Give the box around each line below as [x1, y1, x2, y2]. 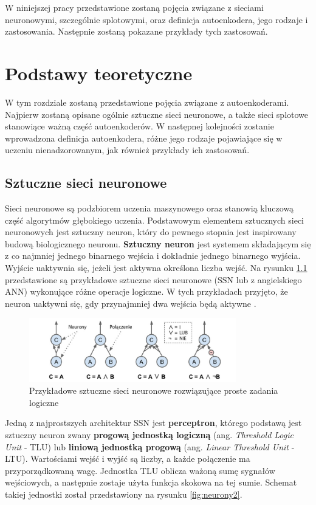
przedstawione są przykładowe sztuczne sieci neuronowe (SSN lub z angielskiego [5, 273, 302, 286]
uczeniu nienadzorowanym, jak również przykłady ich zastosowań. [5, 143, 250, 156]
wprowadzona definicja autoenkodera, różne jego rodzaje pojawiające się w [5, 131, 283, 144]
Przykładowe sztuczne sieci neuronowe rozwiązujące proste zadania [29, 384, 278, 397]
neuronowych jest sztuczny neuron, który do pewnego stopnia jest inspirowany [5, 225, 297, 238]
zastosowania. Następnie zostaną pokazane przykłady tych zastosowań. [5, 25, 268, 38]
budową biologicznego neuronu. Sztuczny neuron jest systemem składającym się [5, 237, 311, 250]
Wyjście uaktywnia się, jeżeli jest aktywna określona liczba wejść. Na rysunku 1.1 [5, 261, 307, 274]
